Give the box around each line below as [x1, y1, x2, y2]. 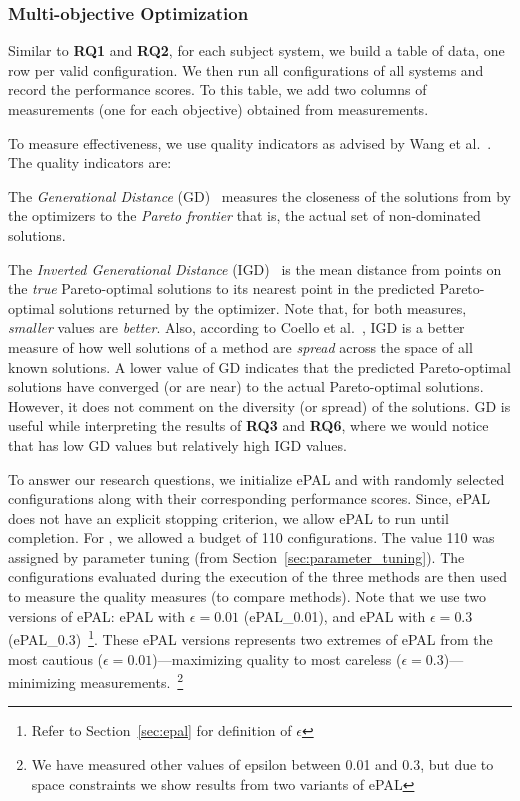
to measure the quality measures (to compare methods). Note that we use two [8, 586, 486, 607]
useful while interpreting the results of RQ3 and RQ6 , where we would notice [8, 415, 489, 436]
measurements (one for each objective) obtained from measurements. [8, 99, 429, 119]
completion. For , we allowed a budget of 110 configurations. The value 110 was [8, 527, 495, 548]
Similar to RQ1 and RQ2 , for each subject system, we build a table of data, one [8, 40, 505, 61]
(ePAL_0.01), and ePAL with [243, 605, 426, 626]
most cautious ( [8, 648, 104, 669]
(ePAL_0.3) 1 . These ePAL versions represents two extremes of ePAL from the [8, 626, 493, 649]
